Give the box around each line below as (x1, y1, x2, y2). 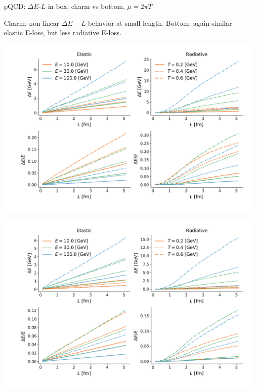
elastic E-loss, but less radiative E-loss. (4, 27, 122, 38)
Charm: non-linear (4, 17, 60, 28)
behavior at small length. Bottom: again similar (88, 17, 232, 28)
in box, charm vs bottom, (47, 1, 125, 11)
